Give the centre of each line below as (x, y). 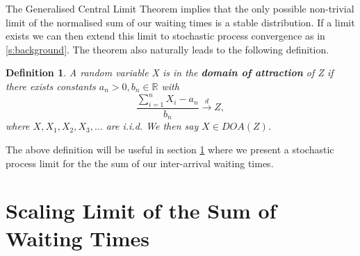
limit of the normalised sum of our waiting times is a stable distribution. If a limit (180, 22)
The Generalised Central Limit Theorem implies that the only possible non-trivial (180, 8)
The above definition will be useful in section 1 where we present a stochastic (170, 149)
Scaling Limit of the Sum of (141, 211)
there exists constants (51, 86)
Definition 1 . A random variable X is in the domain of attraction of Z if (170, 72)
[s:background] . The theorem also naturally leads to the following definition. (167, 49)
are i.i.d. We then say (152, 126)
